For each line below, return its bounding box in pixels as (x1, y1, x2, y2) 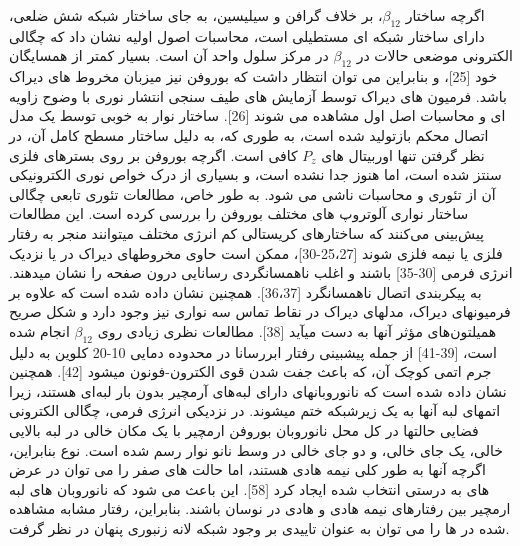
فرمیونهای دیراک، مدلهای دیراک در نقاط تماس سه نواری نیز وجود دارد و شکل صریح (9, 301, 511, 322)
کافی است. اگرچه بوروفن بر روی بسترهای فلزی (9, 144, 298, 165)
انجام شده (9, 320, 70, 341)
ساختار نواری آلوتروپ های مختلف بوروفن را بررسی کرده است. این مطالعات (9, 203, 469, 224)
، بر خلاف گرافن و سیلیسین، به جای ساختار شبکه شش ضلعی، (9, 5, 383, 25)
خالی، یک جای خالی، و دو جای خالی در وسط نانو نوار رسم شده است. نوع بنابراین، (9, 439, 503, 460)
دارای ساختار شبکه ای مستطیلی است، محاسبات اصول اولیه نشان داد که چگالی (9, 25, 485, 46)
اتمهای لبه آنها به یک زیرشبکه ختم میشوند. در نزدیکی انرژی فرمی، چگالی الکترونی (9, 400, 501, 421)
